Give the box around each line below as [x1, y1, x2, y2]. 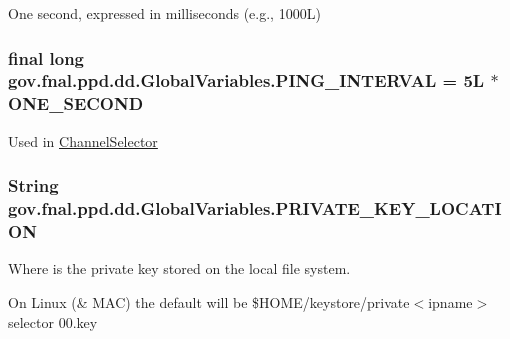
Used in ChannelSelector [8, 130, 158, 151]
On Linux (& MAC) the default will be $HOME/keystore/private [8, 291, 410, 312]
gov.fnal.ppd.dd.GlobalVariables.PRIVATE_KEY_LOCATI [8, 196, 502, 221]
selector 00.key [8, 311, 98, 332]
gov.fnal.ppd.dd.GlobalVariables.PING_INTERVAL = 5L [8, 68, 485, 93]
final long [8, 45, 85, 70]
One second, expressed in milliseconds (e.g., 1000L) [8, 3, 321, 23]
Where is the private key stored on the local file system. [8, 258, 351, 279]
